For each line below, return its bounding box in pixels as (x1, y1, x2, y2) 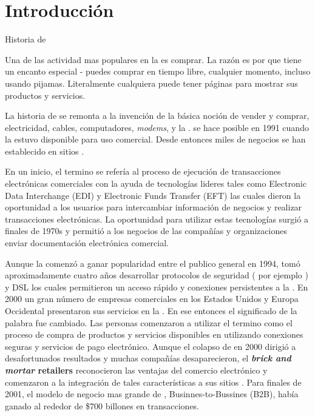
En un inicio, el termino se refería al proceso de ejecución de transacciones (5, 165, 281, 178)
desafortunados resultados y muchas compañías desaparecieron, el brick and (5, 352, 291, 364)
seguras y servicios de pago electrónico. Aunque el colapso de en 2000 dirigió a (5, 340, 296, 352)
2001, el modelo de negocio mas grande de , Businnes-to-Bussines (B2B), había (5, 387, 299, 400)
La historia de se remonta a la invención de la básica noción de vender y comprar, (5, 109, 310, 122)
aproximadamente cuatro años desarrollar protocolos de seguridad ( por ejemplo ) (5, 269, 308, 281)
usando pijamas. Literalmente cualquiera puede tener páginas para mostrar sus (5, 76, 298, 89)
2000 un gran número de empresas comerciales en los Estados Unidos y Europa (5, 292, 299, 305)
